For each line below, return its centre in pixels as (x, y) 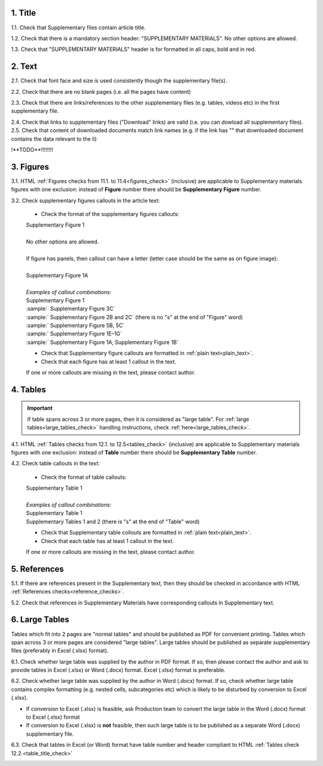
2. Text (24, 67)
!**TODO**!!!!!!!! (32, 149)
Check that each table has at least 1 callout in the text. (107, 541)
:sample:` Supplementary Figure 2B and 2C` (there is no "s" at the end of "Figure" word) (135, 317)
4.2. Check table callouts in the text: (55, 463)
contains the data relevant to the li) (54, 139)
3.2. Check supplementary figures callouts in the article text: (86, 200)
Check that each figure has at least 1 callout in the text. (109, 361)
